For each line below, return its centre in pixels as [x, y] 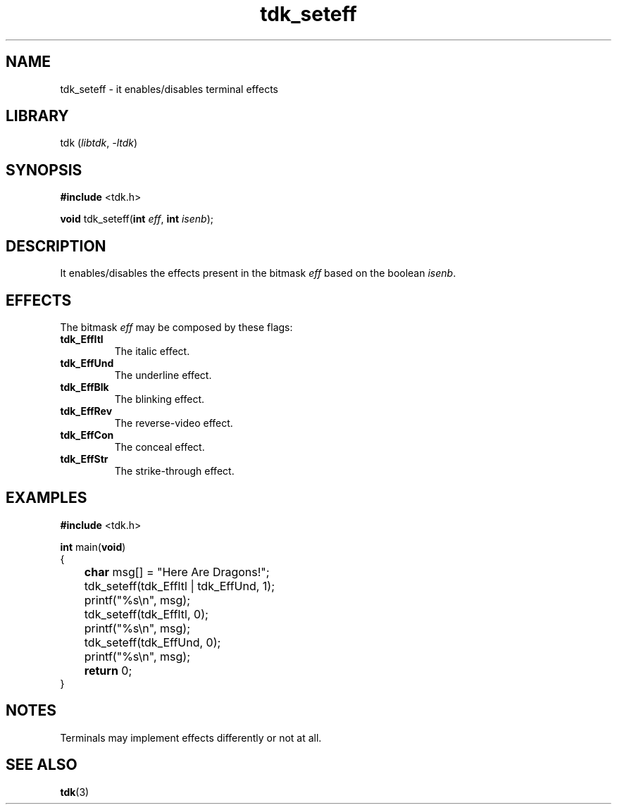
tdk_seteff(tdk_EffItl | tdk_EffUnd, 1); [180, 586]
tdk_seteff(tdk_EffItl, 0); [146, 614]
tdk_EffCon [87, 435]
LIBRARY [37, 116]
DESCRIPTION [56, 246]
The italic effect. [152, 351]
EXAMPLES [46, 498]
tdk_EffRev [86, 411]
